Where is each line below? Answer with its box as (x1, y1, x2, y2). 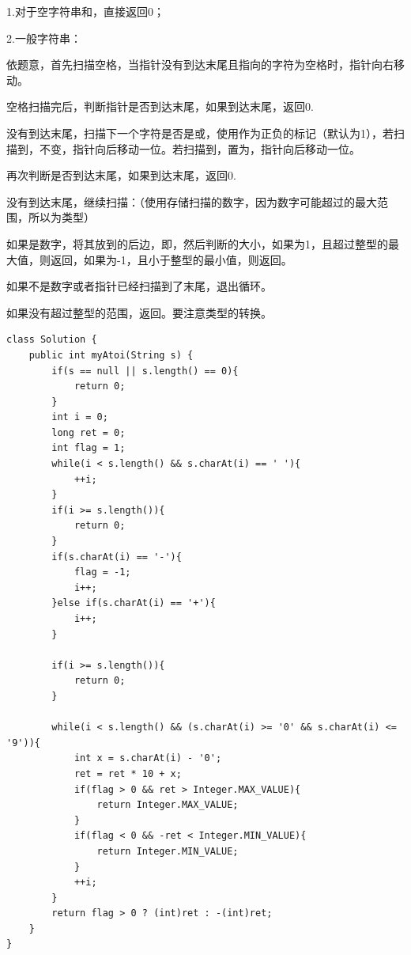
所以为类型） (28, 209, 95, 225)
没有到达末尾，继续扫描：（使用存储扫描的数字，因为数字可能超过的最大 (6, 193, 377, 210)
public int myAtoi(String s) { (28, 349, 194, 361)
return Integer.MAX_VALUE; (96, 799, 239, 811)
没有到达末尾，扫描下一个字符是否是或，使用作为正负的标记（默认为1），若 (6, 124, 394, 141)
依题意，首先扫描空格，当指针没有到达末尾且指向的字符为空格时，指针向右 (6, 56, 394, 73)
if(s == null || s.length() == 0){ (51, 365, 239, 377)
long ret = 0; (51, 426, 126, 438)
